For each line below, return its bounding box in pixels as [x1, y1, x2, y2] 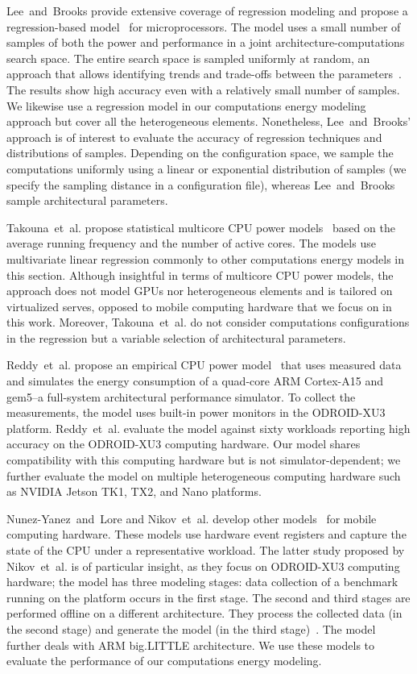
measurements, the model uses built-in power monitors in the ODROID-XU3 [6, 404, 386, 421]
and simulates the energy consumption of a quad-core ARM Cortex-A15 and [6, 372, 383, 389]
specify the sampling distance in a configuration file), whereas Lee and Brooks [6, 176, 395, 193]
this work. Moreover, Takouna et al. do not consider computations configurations [6, 314, 410, 331]
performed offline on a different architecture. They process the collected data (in [6, 605, 403, 622]
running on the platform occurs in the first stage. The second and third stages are [6, 589, 411, 605]
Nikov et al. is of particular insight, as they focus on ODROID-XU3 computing [6, 557, 400, 574]
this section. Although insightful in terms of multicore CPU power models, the [6, 266, 394, 283]
